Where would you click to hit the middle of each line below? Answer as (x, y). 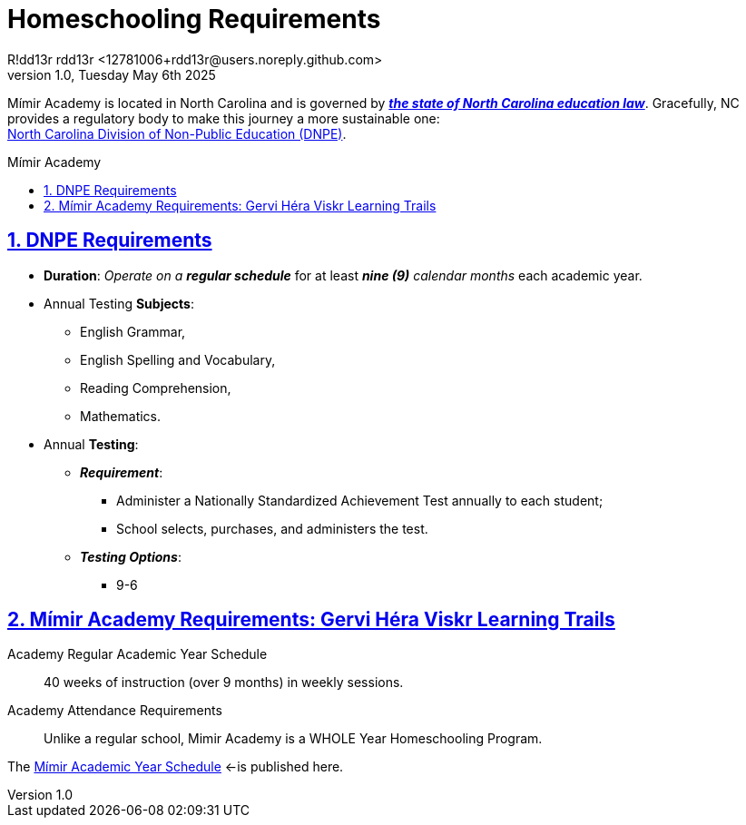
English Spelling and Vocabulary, (178, 359)
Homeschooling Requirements (194, 19)
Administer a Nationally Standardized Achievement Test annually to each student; (360, 500)
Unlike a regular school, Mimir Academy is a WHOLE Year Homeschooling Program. (293, 739)
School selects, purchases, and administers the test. (272, 528)
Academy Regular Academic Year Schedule (137, 654)
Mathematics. (121, 416)
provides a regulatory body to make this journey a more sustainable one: (224, 118)
